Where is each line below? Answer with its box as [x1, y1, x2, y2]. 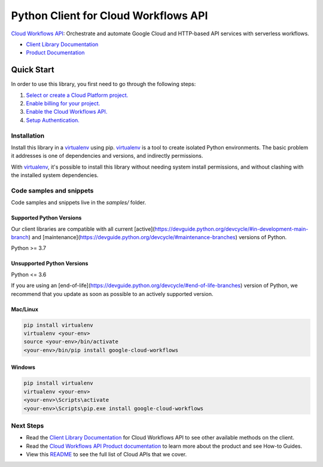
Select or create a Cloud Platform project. [26, 91, 129, 99]
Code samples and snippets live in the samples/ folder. [11, 199, 147, 206]
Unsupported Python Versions [11, 260, 89, 267]
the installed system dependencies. [11, 172, 99, 179]
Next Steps [11, 422, 44, 430]
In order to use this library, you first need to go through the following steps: [11, 81, 196, 88]
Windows [11, 364, 35, 371]
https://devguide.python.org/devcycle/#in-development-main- [154, 225, 309, 233]
